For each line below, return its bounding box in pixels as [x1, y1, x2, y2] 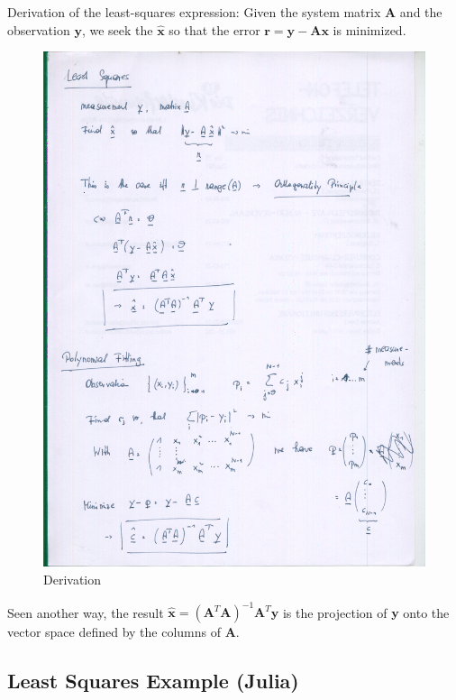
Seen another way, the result [7, 603, 164, 622]
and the [399, 3, 442, 21]
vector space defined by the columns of [7, 622, 222, 641]
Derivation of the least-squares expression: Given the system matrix [7, 3, 381, 21]
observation [7, 20, 70, 39]
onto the [403, 603, 450, 622]
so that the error [169, 20, 260, 39]
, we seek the [81, 20, 153, 39]
